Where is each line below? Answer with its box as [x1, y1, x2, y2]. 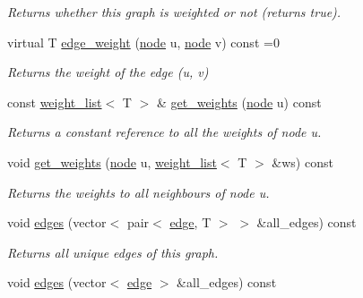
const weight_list [7, 92, 102, 111]
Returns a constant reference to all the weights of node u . [7, 123, 322, 141]
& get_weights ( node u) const [156, 92, 322, 111]
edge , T [169, 213, 212, 232]
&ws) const [272, 152, 333, 171]
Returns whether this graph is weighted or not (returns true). [7, 3, 341, 21]
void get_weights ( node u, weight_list [7, 152, 217, 171]
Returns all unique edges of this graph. [7, 243, 219, 261]
